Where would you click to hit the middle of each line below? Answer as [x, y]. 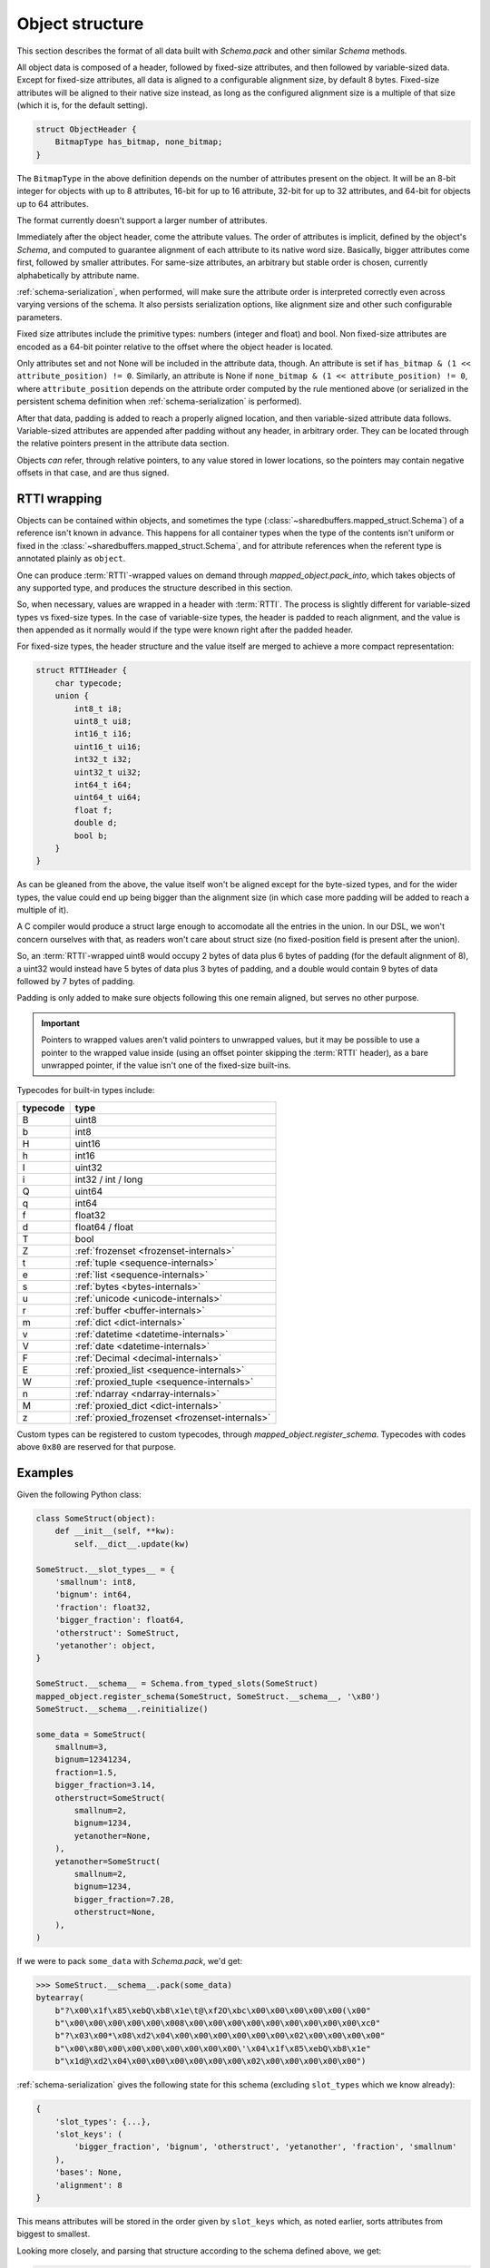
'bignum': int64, [93, 1595]
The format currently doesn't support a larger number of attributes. [142, 220]
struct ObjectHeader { [86, 130]
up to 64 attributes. [53, 203]
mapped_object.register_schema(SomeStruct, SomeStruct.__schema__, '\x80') [208, 1696]
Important [61, 1023]
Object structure [80, 24]
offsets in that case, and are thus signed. [93, 473]
